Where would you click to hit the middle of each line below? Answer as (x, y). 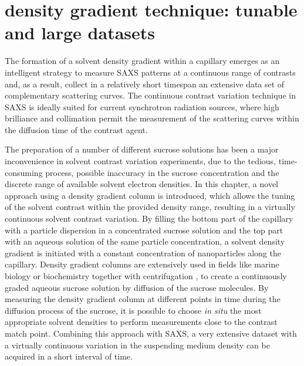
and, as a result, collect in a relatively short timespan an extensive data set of (145, 84)
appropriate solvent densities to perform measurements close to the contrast (141, 322)
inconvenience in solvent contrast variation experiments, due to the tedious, (141, 161)
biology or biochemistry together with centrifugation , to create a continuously (146, 276)
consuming (24, 172)
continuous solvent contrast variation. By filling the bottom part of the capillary (149, 218)
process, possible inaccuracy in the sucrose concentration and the (162, 172)
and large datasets (80, 33)
